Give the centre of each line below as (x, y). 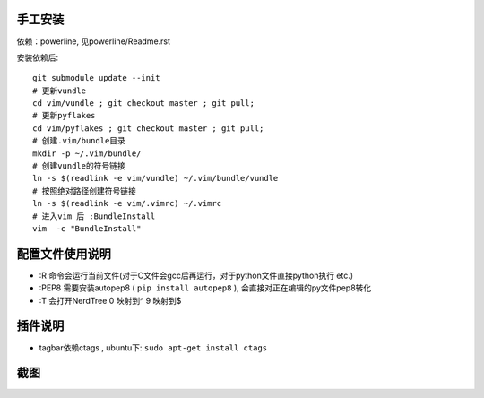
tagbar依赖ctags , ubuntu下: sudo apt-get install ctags (153, 347)
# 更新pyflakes (64, 116)
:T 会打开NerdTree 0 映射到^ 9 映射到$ (110, 300)
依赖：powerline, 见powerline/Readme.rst (93, 41)
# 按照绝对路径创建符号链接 (84, 191)
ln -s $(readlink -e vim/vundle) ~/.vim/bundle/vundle (156, 178)
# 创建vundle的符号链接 (79, 166)
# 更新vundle (60, 91)
